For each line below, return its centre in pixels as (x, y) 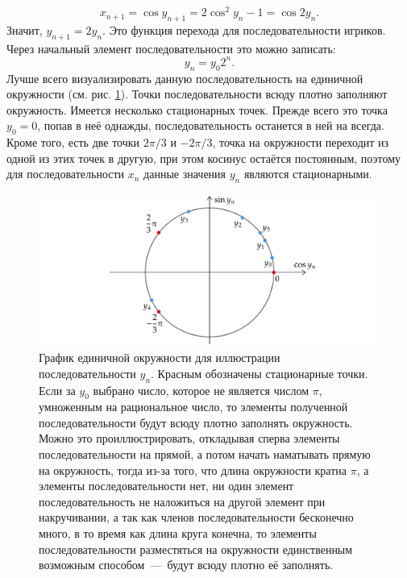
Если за (57, 390)
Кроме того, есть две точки (73, 142)
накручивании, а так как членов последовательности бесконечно (196, 517)
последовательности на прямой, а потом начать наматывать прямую (205, 454)
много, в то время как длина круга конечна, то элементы (178, 533)
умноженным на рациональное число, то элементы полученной (193, 407)
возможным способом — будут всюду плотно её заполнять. (186, 565)
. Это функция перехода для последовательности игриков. (244, 29)
